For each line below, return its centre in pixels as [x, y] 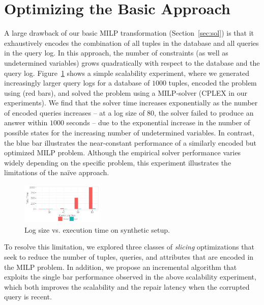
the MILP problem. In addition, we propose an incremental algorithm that [121, 267]
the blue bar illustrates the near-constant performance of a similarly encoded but [130, 142]
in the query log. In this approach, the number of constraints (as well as [116, 53]
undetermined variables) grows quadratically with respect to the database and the [132, 62]
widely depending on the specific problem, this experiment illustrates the [118, 162]
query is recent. [28, 297]
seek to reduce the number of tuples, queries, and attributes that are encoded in [129, 256]
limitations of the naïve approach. [57, 172]
